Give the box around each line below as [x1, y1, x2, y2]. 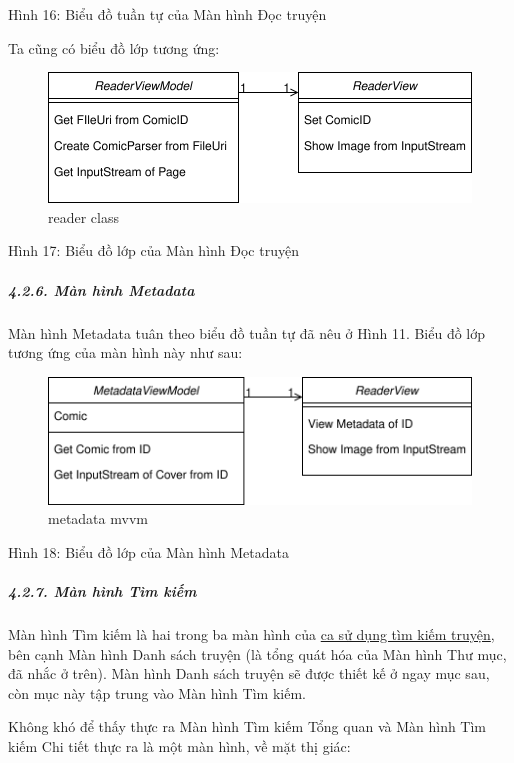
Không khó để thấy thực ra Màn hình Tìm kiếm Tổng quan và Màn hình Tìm [8, 716, 487, 737]
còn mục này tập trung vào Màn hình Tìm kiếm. [8, 682, 306, 703]
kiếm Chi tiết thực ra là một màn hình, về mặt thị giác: [8, 736, 351, 756]
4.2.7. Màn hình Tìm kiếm [8, 581, 197, 602]
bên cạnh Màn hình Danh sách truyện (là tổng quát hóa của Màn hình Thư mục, [8, 643, 507, 664]
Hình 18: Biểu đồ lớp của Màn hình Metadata [8, 541, 290, 562]
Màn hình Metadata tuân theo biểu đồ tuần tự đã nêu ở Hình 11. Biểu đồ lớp [8, 322, 486, 343]
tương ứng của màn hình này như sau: [8, 342, 243, 363]
